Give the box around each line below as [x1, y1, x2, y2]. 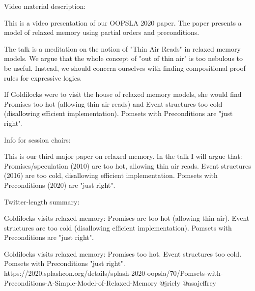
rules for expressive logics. [4, 72, 82, 83]
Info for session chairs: [4, 134, 71, 145]
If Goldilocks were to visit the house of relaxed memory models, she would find [4, 89, 242, 99]
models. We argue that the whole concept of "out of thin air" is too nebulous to [4, 53, 243, 63]
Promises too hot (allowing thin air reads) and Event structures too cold [4, 98, 223, 109]
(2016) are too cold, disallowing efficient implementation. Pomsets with [4, 170, 218, 180]
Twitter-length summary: [4, 196, 80, 206]
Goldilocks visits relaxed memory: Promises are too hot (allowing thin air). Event [4, 213, 250, 223]
